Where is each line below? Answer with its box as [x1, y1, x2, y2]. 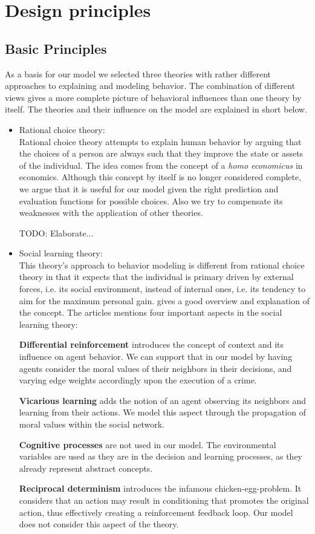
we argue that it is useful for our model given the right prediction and [19, 182, 279, 195]
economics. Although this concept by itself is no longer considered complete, [19, 171, 302, 183]
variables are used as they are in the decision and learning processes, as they [19, 450, 303, 463]
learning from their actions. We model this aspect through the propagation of [19, 406, 306, 418]
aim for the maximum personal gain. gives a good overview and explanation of [19, 294, 310, 307]
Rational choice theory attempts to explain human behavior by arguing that [19, 135, 302, 148]
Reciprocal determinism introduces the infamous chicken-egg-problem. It [19, 482, 302, 495]
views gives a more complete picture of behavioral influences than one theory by [5, 91, 302, 103]
